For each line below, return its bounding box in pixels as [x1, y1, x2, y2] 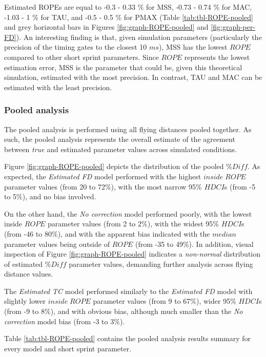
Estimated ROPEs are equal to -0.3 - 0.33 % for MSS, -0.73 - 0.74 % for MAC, [4, 2, 252, 12]
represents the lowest [184, 51, 250, 62]
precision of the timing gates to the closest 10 [4, 41, 147, 52]
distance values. [4, 268, 53, 279]
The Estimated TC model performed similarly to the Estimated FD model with [4, 285, 253, 296]
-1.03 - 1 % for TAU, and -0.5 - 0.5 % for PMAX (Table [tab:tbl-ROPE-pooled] [4, 11, 253, 22]
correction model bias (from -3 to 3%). [4, 316, 125, 326]
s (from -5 [224, 181, 256, 192]
